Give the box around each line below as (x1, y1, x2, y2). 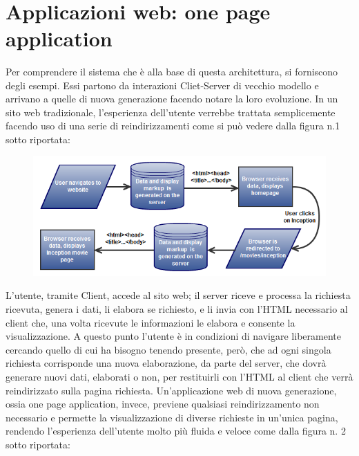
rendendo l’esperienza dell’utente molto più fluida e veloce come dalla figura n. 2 (6, 423, 346, 438)
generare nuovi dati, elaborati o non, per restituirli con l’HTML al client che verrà (6, 369, 353, 383)
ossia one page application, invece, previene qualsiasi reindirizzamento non (6, 396, 320, 411)
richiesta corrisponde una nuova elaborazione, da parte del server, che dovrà (6, 356, 327, 370)
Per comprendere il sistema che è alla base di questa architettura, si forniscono (6, 64, 338, 78)
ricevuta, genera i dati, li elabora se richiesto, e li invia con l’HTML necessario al (6, 302, 348, 316)
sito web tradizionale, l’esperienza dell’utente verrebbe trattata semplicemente (6, 104, 336, 119)
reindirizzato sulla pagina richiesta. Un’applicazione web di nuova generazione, (6, 383, 337, 397)
